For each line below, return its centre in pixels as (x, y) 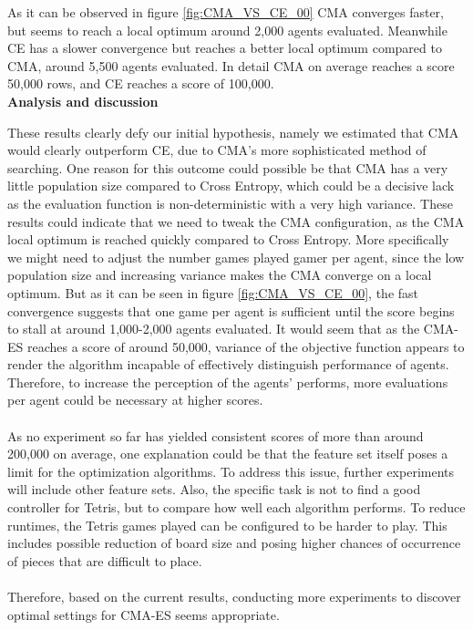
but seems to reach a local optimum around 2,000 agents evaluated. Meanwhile (227, 30)
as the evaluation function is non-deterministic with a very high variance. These (230, 203)
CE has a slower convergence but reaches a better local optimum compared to (225, 48)
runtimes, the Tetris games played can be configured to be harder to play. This (227, 525)
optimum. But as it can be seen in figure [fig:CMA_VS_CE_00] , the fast (213, 292)
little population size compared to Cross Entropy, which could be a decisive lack (231, 186)
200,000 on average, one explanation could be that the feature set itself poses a (228, 454)
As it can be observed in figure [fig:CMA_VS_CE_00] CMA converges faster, (226, 12)
